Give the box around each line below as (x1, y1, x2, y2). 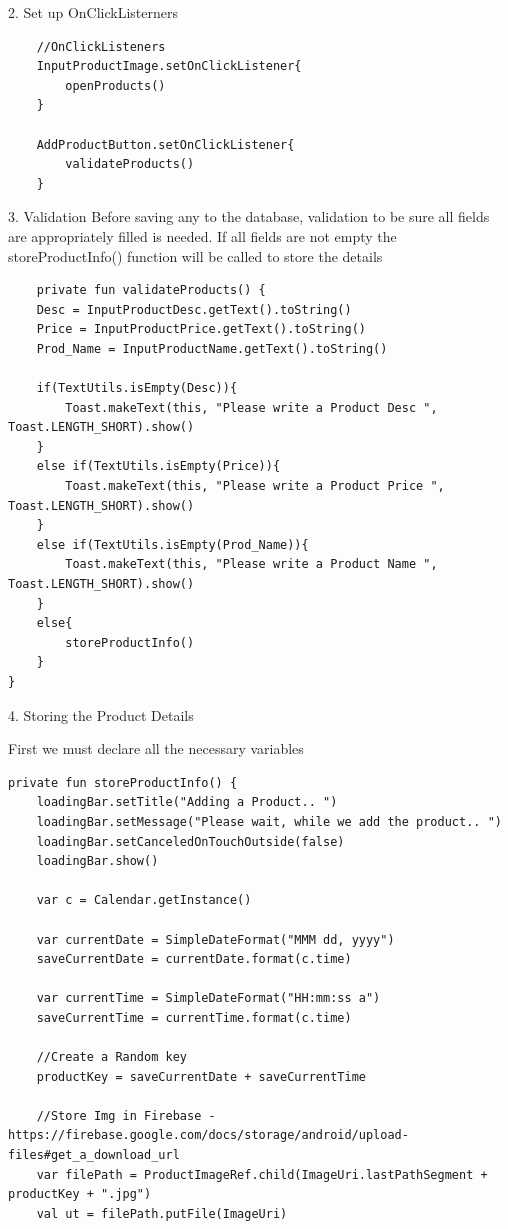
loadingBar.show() (36, 854, 159, 869)
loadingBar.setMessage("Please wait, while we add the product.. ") (36, 814, 502, 829)
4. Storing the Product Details (8, 704, 194, 725)
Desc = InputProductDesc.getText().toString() (36, 302, 352, 317)
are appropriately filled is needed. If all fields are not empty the (8, 225, 397, 246)
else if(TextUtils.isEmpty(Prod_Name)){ (36, 537, 309, 552)
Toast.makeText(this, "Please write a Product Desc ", (65, 400, 438, 415)
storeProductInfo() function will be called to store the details (8, 245, 383, 266)
